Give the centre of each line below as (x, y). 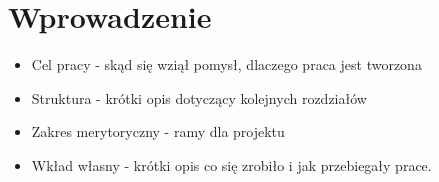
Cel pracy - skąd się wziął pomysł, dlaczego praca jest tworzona (226, 64)
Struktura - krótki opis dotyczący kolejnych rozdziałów (199, 97)
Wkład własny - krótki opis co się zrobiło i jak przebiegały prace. (231, 164)
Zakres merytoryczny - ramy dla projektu (158, 131)
